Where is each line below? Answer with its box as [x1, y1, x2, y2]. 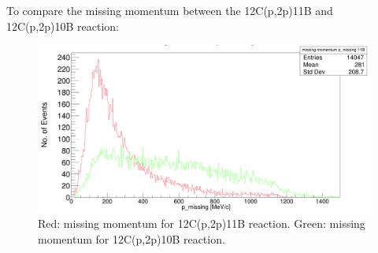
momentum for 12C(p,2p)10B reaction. [38, 230, 225, 247]
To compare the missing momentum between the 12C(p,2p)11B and [6, 2, 333, 18]
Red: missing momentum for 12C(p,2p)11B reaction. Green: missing [38, 215, 365, 232]
